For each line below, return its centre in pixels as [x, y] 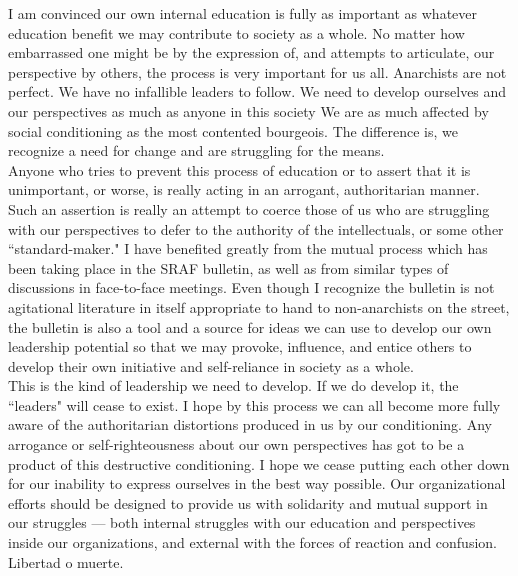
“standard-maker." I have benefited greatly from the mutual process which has [248, 248]
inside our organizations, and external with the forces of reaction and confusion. [252, 542]
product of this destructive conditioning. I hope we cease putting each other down [259, 463]
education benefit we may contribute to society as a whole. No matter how [236, 32]
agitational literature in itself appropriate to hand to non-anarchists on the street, [259, 306]
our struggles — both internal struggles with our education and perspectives [242, 522]
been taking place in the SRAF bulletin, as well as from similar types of [228, 267]
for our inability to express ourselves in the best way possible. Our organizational [257, 483]
